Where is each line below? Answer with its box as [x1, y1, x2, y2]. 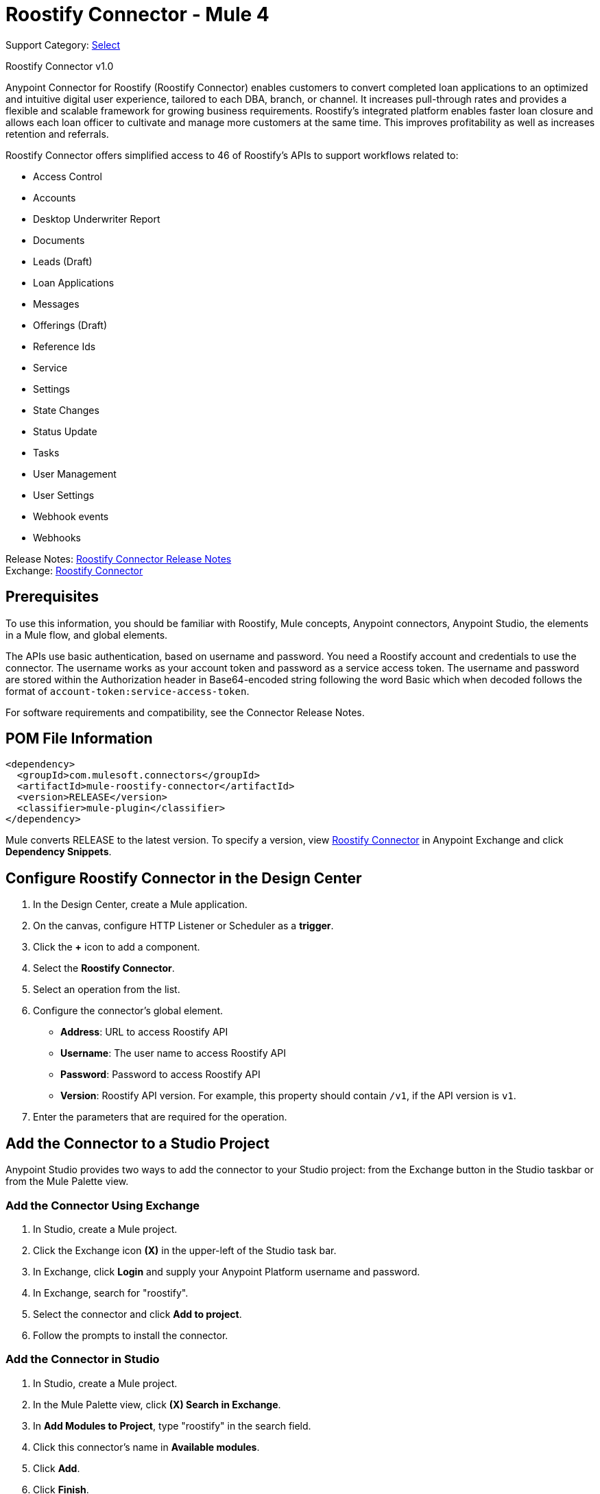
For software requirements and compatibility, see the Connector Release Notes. [5, 706, 365, 718]
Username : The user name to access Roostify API [60, 1047, 286, 1060]
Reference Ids [33, 340, 96, 352]
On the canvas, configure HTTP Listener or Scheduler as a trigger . [33, 920, 334, 932]
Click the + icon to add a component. [33, 941, 200, 953]
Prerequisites [5, 588, 99, 606]
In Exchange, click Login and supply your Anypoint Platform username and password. [33, 1265, 420, 1277]
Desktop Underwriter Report [33, 212, 160, 225]
